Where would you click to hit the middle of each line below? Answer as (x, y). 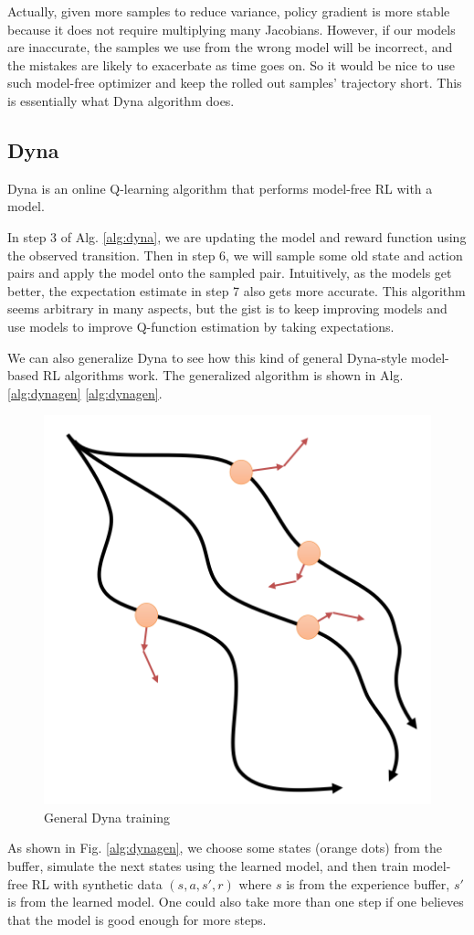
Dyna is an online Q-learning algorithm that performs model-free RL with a (220, 188)
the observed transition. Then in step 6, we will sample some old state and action (235, 255)
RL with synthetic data (97, 883)
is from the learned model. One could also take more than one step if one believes (236, 902)
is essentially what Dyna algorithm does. (121, 100)
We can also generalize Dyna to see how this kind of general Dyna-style (207, 357)
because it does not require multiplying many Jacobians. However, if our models (232, 29)
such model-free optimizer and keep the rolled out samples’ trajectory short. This (235, 83)
